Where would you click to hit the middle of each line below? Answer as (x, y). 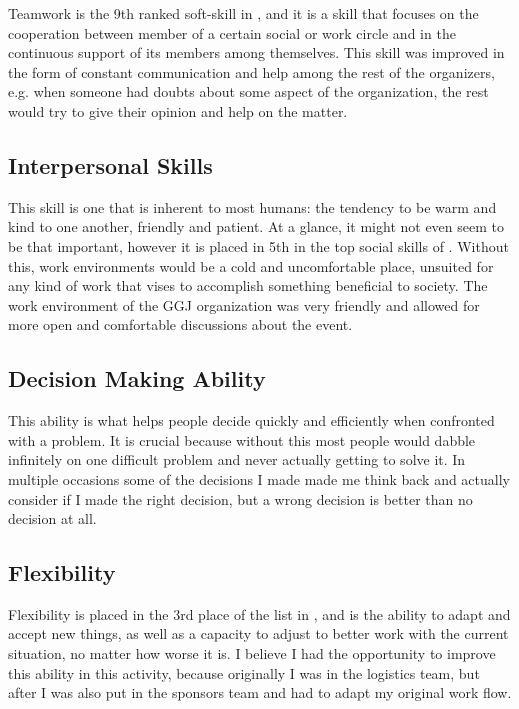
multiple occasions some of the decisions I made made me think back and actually (259, 478)
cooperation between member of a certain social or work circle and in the (232, 32)
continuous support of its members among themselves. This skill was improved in (256, 52)
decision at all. (52, 518)
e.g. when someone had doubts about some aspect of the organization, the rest (248, 91)
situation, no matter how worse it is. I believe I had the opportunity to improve (252, 653)
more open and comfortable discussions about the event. (180, 324)
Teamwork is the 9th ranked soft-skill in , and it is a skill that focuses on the (243, 13)
